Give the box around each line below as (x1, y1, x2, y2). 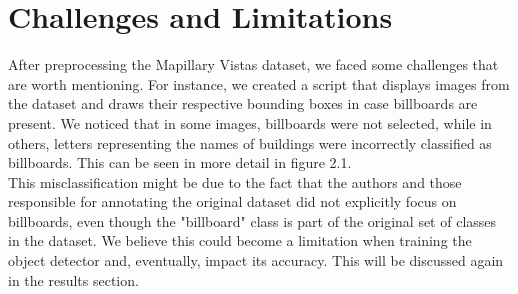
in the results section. (8, 269, 139, 290)
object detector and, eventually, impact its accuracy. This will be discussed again (8, 250, 504, 271)
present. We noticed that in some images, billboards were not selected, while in (8, 112, 492, 133)
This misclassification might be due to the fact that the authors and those (8, 171, 462, 192)
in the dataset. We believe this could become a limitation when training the (8, 230, 472, 251)
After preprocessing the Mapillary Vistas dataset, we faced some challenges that (8, 54, 499, 75)
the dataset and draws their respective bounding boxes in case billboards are (8, 93, 478, 114)
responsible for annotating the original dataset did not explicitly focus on (8, 191, 457, 212)
